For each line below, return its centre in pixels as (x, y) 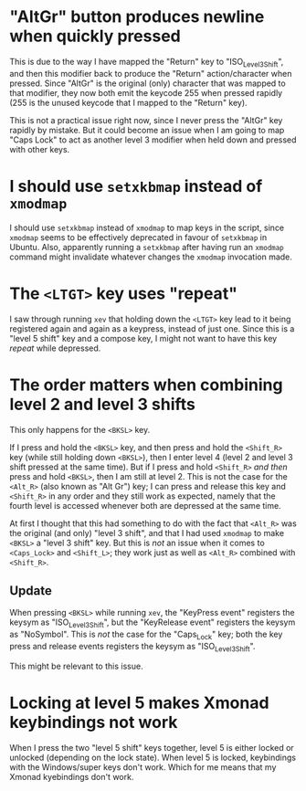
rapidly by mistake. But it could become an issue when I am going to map (147, 130)
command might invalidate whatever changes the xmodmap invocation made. (151, 257)
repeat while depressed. (55, 348)
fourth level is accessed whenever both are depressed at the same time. (145, 505)
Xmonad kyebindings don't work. (72, 776)
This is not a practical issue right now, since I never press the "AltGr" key (146, 120)
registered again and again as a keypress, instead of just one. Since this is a (152, 328)
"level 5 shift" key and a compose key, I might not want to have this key (143, 338)
